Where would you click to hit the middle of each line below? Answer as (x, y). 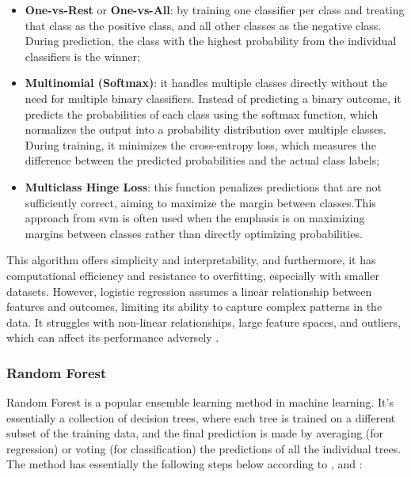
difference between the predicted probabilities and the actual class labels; (202, 160)
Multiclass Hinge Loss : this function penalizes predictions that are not (203, 186)
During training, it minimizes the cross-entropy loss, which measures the (200, 144)
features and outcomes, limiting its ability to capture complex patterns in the (194, 307)
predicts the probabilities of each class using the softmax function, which (202, 114)
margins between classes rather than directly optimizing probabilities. (194, 233)
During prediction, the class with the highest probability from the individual (211, 41)
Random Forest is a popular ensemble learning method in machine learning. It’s (200, 402)
